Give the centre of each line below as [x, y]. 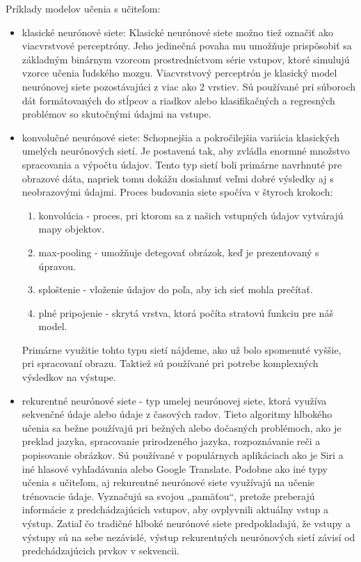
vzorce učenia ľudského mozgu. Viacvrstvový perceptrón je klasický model [179, 73]
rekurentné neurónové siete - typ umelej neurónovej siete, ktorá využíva [174, 400]
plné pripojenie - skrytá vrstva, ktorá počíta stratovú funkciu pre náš [186, 312]
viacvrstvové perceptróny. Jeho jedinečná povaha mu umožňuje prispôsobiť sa [187, 46]
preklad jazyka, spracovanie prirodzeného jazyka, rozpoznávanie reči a [171, 441]
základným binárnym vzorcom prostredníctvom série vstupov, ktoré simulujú [186, 59]
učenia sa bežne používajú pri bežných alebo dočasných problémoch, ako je [182, 427]
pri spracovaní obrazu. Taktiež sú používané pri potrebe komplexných [170, 363]
